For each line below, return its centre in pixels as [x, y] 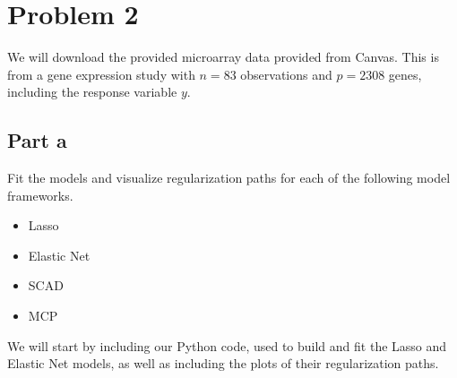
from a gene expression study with [101, 74]
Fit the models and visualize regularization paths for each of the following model [229, 178]
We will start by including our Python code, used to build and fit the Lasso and [227, 345]
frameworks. [40, 195]
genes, [405, 74]
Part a [37, 140]
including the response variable [92, 92]
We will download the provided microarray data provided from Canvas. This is [223, 57]
